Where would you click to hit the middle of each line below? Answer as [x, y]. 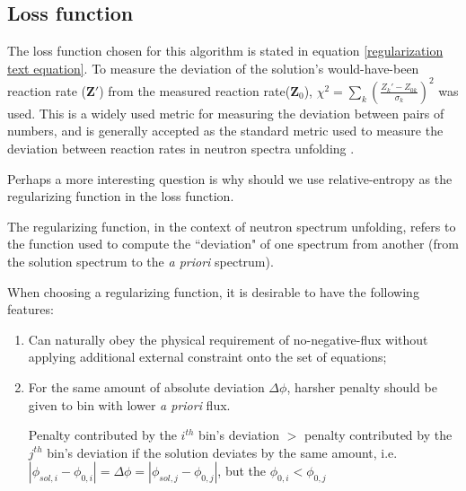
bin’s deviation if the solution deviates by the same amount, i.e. [222, 452]
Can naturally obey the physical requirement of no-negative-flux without [228, 339]
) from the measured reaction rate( [195, 90]
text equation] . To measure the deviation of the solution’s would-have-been [213, 68]
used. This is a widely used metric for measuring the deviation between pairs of [226, 113]
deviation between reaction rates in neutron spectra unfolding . [181, 149]
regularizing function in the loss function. [121, 196]
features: [31, 309]
